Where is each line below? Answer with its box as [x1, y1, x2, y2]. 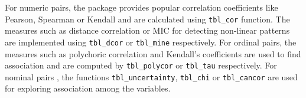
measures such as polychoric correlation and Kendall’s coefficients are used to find [5, 47, 301, 60]
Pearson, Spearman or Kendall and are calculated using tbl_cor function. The [5, 12, 290, 25]
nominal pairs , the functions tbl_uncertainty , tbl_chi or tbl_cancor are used [5, 70, 298, 83]
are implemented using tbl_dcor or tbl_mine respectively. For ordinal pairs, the [5, 35, 297, 48]
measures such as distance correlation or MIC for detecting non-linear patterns [5, 24, 290, 37]
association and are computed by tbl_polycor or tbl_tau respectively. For [5, 59, 277, 71]
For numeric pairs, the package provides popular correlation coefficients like [5, 1, 278, 13]
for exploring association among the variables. [5, 82, 171, 94]
